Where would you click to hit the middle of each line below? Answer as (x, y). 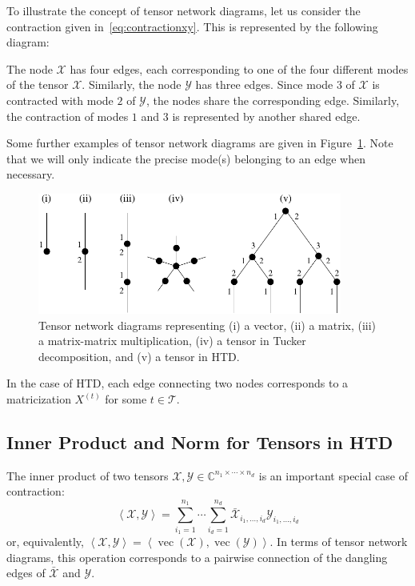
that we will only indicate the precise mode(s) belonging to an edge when (186, 158)
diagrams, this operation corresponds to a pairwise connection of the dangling (197, 557)
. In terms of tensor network (339, 541)
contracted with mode (60, 100)
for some (126, 399)
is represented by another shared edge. (266, 116)
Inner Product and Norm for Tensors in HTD (200, 442)
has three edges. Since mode (264, 84)
